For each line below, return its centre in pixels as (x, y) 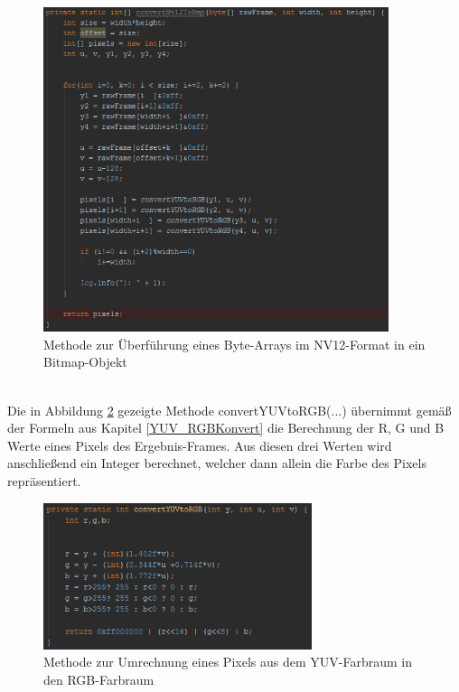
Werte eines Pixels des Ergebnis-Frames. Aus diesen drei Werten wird (200, 445)
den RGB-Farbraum (99, 679)
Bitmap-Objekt (85, 362)
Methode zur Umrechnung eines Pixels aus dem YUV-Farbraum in (228, 662)
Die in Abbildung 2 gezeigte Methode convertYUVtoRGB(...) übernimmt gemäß (229, 410)
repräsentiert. (44, 480)
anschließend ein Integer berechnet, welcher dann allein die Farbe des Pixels (217, 463)
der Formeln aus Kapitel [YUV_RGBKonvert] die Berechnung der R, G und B (226, 428)
